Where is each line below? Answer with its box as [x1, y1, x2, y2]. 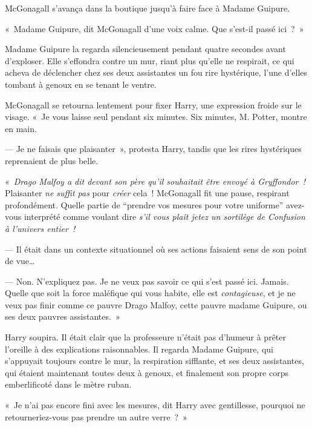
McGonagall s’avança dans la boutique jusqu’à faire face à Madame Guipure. [5, 2, 290, 14]
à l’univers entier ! [5, 222, 76, 234]
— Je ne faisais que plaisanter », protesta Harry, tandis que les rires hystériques [5, 142, 302, 155]
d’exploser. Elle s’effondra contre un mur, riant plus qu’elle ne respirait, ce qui [5, 54, 294, 67]
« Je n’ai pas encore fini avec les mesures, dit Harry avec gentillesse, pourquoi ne [5, 399, 305, 411]
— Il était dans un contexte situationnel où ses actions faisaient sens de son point [5, 242, 307, 255]
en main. [5, 122, 37, 134]
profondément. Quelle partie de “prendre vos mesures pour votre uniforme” [5, 198, 284, 211]
